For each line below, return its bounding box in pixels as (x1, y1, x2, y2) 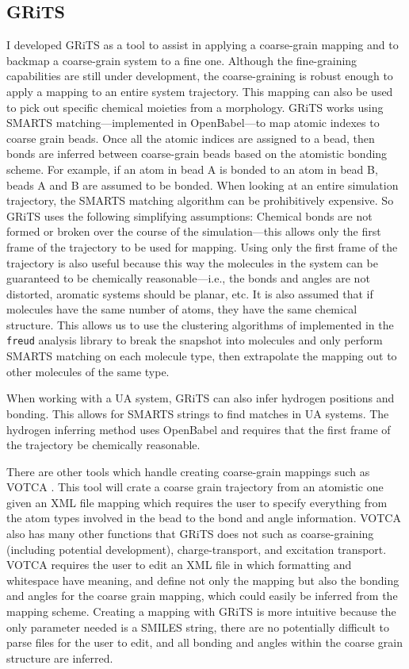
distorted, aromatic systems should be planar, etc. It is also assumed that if (6, 285, 373, 302)
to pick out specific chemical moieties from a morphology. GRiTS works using (6, 98, 384, 115)
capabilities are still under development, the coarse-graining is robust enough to (6, 67, 393, 84)
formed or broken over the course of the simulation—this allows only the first (6, 223, 381, 240)
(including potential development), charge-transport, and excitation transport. (6, 540, 387, 557)
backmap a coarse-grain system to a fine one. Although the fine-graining (6, 52, 357, 68)
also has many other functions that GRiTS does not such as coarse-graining (6, 525, 374, 542)
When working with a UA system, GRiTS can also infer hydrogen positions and (6, 390, 395, 406)
